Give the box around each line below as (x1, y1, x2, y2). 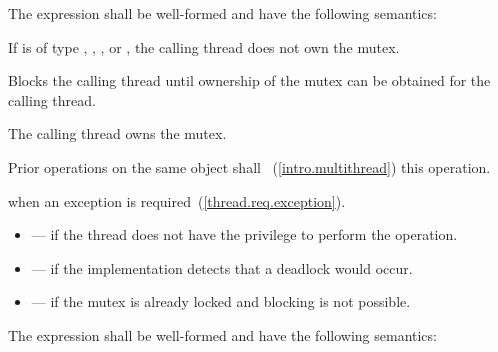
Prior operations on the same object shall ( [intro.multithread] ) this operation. (8, 156, 491, 177)
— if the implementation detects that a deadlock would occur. (31, 257, 413, 278)
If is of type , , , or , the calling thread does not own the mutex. (8, 36, 400, 57)
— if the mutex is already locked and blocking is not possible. (31, 291, 411, 312)
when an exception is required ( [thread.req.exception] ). (8, 190, 346, 211)
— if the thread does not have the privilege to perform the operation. (31, 224, 458, 245)
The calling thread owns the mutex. (8, 123, 227, 144)
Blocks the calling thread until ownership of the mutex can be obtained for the (8, 70, 491, 91)
